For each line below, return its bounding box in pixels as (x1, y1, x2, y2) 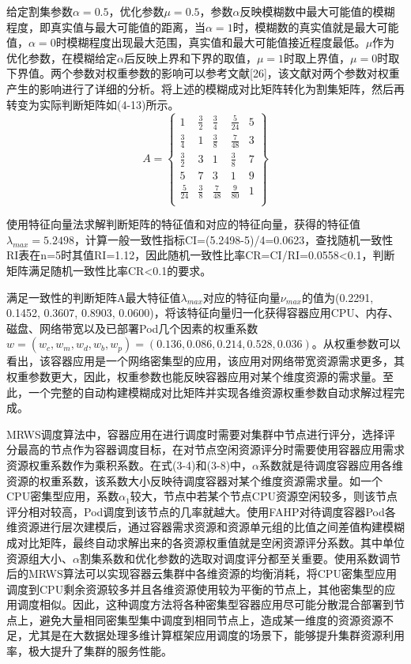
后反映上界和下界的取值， (123, 49, 257, 66)
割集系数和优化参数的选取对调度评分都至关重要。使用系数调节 (79, 549, 401, 566)
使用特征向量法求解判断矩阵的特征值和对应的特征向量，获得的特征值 (6, 216, 360, 232)
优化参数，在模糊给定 (6, 49, 117, 66)
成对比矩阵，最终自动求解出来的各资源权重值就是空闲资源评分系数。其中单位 (6, 534, 405, 550)
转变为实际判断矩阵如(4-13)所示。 (6, 96, 179, 112)
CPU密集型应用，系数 (6, 488, 119, 504)
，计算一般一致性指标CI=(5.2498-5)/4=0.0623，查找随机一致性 (74, 231, 394, 247)
